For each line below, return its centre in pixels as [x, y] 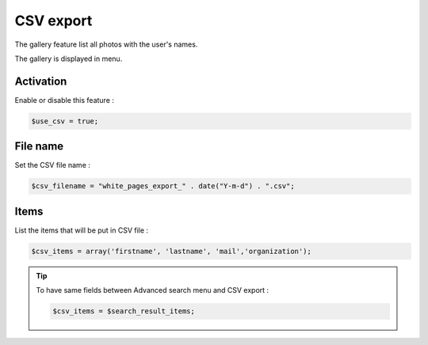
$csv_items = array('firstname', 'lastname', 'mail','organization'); [172, 251]
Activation [41, 81]
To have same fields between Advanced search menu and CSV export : [153, 290]
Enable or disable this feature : [65, 100]
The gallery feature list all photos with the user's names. [106, 44]
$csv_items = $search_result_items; [124, 311]
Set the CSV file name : [53, 165]
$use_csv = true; [65, 121]
